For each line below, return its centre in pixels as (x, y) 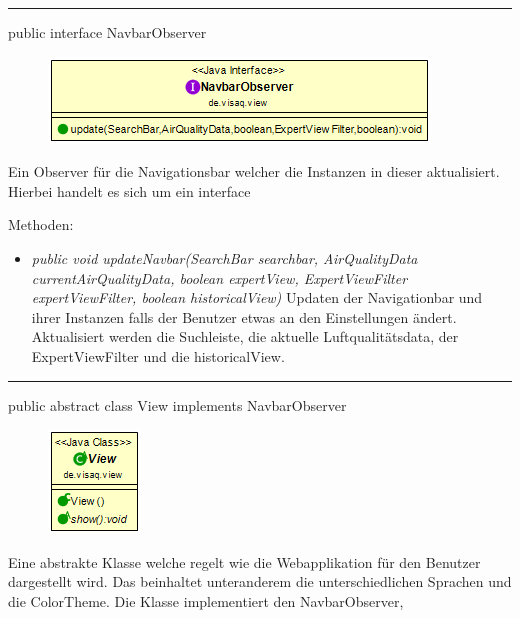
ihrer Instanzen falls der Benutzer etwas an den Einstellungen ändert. (244, 316)
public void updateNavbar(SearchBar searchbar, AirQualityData (224, 257)
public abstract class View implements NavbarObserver (177, 404)
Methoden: (41, 224)
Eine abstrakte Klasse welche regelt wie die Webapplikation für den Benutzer (244, 561)
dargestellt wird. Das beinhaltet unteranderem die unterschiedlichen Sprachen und (260, 581)
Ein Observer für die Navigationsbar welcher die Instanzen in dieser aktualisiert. (254, 171)
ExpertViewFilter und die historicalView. (158, 355)
